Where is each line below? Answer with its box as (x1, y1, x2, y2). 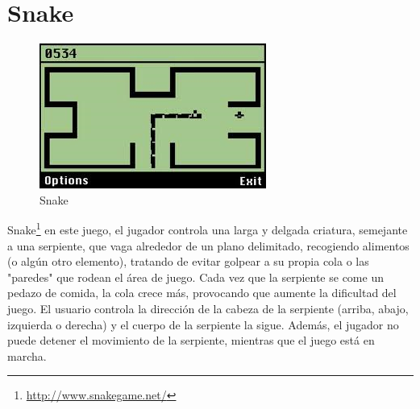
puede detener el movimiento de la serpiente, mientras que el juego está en (7, 332, 375, 349)
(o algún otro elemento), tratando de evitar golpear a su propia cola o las (7, 253, 369, 270)
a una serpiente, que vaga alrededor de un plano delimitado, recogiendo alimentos (7, 237, 410, 254)
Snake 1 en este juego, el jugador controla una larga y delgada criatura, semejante (7, 219, 408, 238)
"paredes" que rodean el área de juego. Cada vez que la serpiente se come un (7, 268, 384, 285)
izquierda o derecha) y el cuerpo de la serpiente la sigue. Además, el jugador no (7, 316, 399, 333)
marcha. (7, 347, 47, 364)
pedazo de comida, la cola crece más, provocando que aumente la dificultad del (7, 284, 397, 301)
